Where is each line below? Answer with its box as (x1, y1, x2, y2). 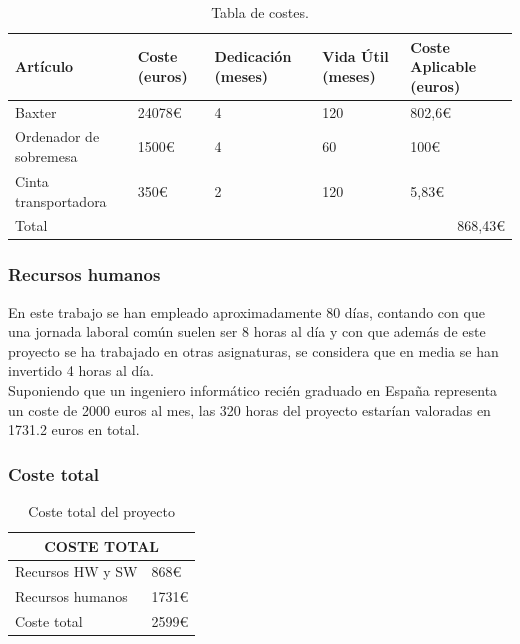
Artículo (15, 56, 74, 77)
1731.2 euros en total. (8, 419, 140, 440)
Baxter (15, 101, 57, 122)
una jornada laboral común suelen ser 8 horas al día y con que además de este (8, 321, 486, 342)
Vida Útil (322, 46, 389, 67)
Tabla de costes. (211, 2, 309, 22)
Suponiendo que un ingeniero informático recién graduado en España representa (8, 380, 498, 401)
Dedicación (214, 46, 292, 67)
